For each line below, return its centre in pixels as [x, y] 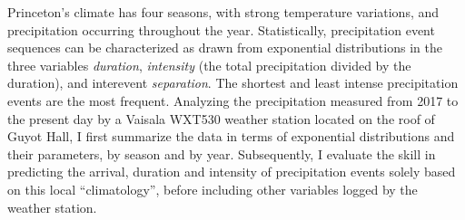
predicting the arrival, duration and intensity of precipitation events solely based [232, 172]
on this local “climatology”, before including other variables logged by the [213, 189]
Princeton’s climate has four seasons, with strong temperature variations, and [223, 12]
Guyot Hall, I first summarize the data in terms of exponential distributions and [231, 136]
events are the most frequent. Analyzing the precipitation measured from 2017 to [233, 100]
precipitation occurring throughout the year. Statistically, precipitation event [221, 29]
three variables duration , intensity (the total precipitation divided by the [209, 65]
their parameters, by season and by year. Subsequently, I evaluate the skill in [222, 153]
